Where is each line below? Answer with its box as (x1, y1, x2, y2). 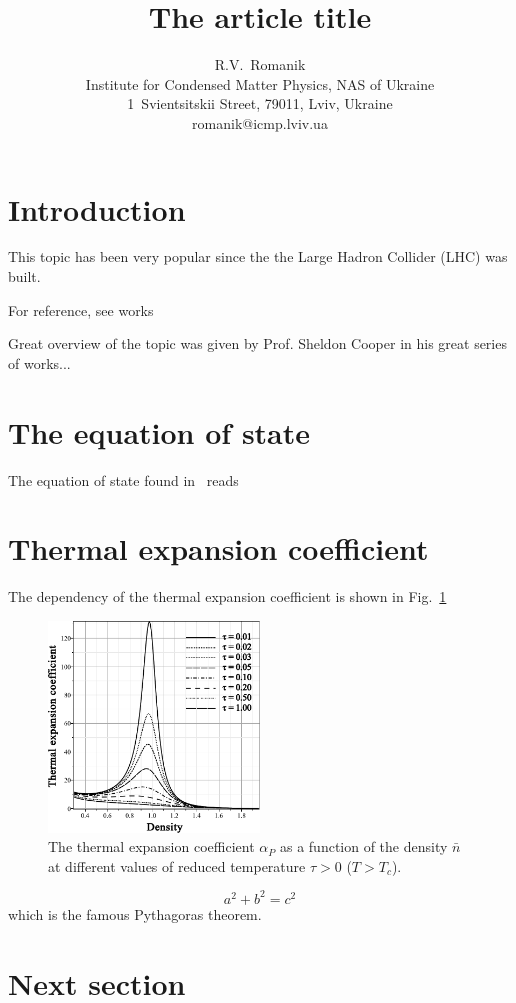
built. (8, 266, 41, 287)
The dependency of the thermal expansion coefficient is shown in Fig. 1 (8, 586, 447, 607)
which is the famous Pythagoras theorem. (8, 903, 262, 924)
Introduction (8, 188, 186, 229)
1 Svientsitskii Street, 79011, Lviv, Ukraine (127, 93, 393, 114)
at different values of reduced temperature (48, 855, 306, 876)
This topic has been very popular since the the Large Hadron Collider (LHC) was (8, 246, 508, 267)
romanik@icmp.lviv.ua (192, 112, 328, 133)
